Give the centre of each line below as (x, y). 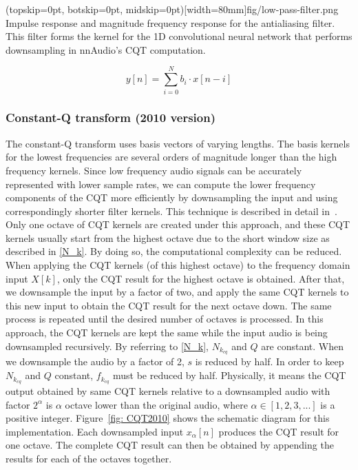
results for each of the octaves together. (89, 458)
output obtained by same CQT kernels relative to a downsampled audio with (168, 390)
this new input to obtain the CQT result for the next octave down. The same (169, 305)
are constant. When (303, 346)
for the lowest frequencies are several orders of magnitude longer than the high (171, 157)
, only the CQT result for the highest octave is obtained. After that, (201, 278)
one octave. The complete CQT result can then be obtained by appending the (170, 445)
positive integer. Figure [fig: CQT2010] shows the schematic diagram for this (168, 418)
